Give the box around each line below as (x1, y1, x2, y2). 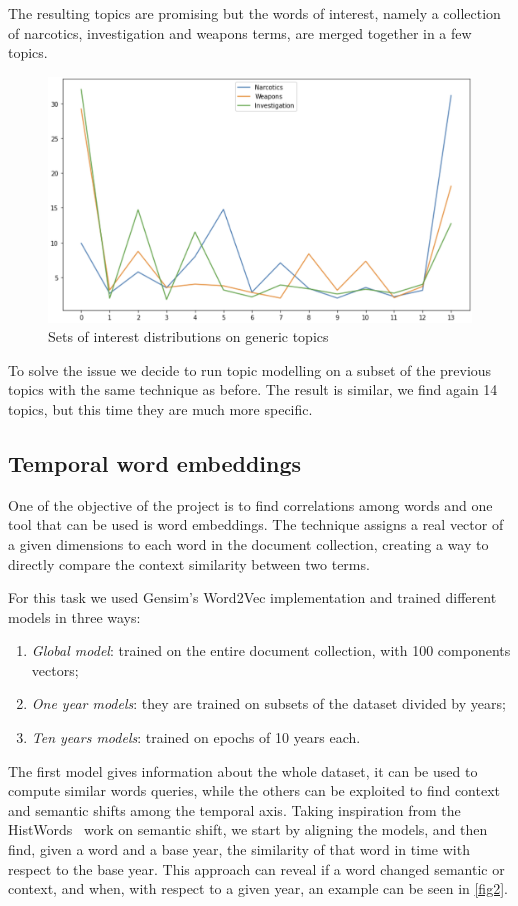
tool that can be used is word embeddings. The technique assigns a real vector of (8, 514, 504, 535)
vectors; (31, 659, 79, 680)
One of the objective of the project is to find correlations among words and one (8, 494, 493, 515)
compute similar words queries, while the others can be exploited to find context (8, 780, 500, 801)
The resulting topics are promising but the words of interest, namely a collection (8, 3, 501, 23)
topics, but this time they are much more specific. (8, 398, 313, 419)
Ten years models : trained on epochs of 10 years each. (31, 727, 361, 748)
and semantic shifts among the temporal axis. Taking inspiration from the (8, 799, 461, 820)
